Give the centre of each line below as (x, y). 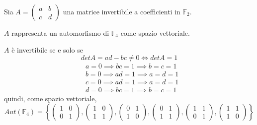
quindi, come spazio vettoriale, (50, 98)
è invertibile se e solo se (47, 49)
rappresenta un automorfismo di (60, 33)
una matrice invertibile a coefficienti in (122, 11)
